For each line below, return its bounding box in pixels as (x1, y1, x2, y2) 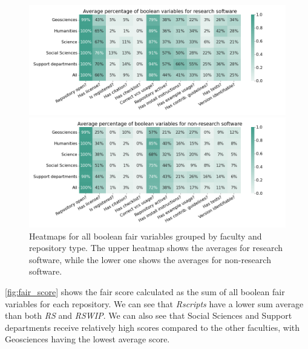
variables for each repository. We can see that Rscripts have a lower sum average (5, 297, 304, 310)
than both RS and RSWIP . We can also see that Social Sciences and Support (5, 309, 292, 322)
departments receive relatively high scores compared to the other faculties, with (5, 321, 300, 333)
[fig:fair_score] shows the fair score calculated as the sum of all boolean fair (5, 285, 285, 298)
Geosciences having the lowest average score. (5, 333, 170, 345)
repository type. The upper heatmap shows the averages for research (29, 241, 283, 254)
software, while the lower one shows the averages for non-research (29, 253, 271, 266)
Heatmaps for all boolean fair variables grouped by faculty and (29, 229, 262, 242)
